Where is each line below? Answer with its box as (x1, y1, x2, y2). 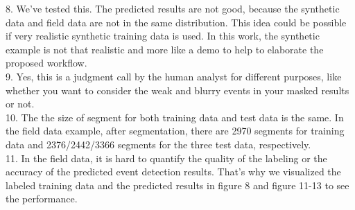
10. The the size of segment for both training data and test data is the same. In (6, 110, 344, 124)
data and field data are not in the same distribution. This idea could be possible (6, 15, 347, 29)
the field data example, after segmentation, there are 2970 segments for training (6, 123, 345, 138)
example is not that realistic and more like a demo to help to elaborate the (6, 42, 324, 56)
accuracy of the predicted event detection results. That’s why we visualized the (6, 164, 341, 179)
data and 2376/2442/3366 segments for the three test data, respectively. (6, 137, 311, 151)
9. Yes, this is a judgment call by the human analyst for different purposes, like (6, 69, 342, 83)
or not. (6, 96, 35, 111)
